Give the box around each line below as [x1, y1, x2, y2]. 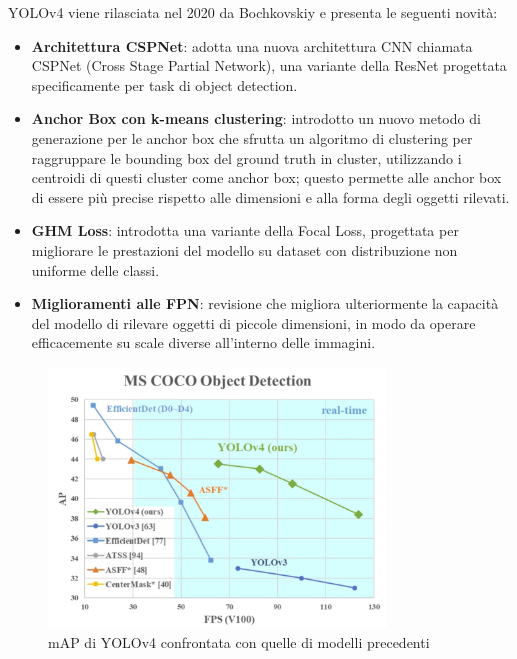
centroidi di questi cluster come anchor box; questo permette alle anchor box [31, 167, 502, 188]
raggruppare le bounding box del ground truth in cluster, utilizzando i [31, 147, 462, 168]
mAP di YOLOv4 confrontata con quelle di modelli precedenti [48, 631, 430, 652]
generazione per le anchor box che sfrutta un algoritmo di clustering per [31, 127, 473, 148]
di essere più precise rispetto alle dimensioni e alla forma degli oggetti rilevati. [31, 186, 510, 207]
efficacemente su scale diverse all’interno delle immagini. [31, 332, 376, 353]
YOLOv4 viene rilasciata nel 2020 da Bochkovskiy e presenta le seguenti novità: [8, 2, 498, 22]
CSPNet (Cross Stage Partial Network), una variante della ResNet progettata [31, 55, 507, 76]
